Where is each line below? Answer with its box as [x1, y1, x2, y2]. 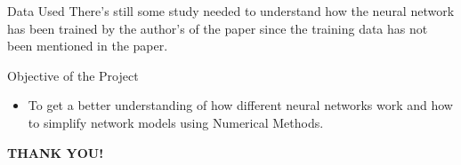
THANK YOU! [7, 143, 104, 161]
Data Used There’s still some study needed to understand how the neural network [7, 2, 455, 20]
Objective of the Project [7, 66, 139, 84]
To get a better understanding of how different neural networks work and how [28, 96, 453, 114]
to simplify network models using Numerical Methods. [28, 113, 324, 131]
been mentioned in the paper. [7, 36, 168, 55]
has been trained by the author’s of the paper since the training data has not [7, 19, 428, 37]
